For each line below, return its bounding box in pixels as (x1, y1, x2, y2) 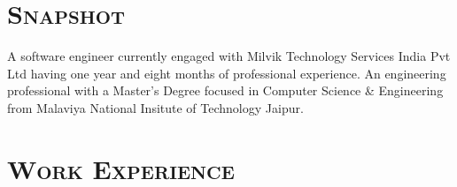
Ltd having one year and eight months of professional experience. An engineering (7, 64, 446, 82)
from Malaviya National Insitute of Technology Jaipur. (7, 98, 304, 116)
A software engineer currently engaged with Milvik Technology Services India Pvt (7, 47, 451, 65)
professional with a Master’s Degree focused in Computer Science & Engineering (7, 81, 444, 100)
